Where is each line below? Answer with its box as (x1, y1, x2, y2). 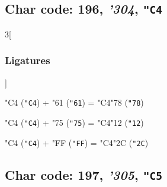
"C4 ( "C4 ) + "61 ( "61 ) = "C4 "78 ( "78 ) (5, 96, 144, 109)
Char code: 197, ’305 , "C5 (5, 165, 162, 183)
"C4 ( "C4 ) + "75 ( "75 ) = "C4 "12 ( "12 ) (5, 116, 144, 128)
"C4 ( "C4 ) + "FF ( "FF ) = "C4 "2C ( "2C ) (5, 136, 149, 148)
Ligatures (5, 53, 50, 68)
